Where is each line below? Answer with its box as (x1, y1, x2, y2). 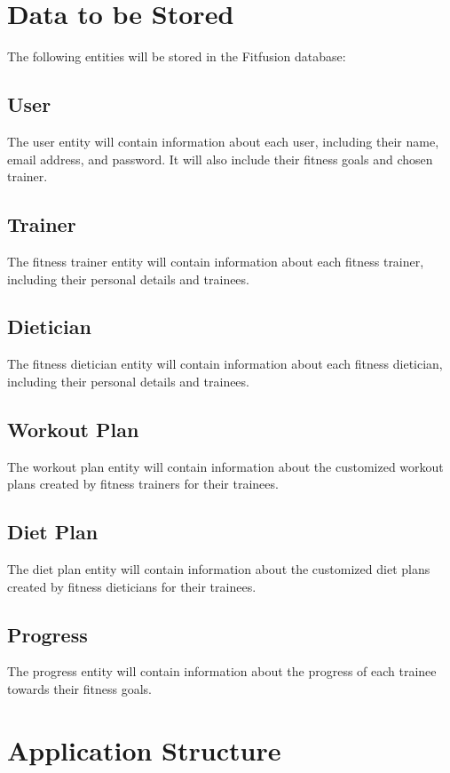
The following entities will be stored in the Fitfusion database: (7, 47, 346, 66)
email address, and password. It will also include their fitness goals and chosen (7, 149, 433, 168)
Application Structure (7, 731, 281, 768)
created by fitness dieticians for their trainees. (7, 577, 257, 595)
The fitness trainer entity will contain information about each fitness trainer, (7, 251, 424, 270)
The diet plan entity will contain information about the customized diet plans (7, 560, 430, 578)
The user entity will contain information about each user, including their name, (7, 131, 439, 150)
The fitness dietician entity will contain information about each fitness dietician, (7, 355, 443, 373)
